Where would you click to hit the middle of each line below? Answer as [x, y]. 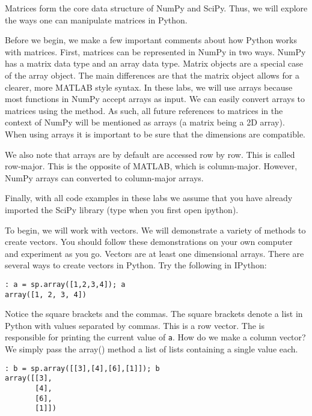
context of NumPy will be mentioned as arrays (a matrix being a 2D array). [145, 122]
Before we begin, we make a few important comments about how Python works [151, 40]
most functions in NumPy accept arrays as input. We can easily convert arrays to [155, 99]
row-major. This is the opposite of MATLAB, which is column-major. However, [151, 166]
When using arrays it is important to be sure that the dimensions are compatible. [155, 134]
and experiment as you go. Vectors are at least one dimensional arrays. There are [154, 253]
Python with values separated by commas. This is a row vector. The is [135, 325]
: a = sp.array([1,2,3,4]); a [65, 284]
